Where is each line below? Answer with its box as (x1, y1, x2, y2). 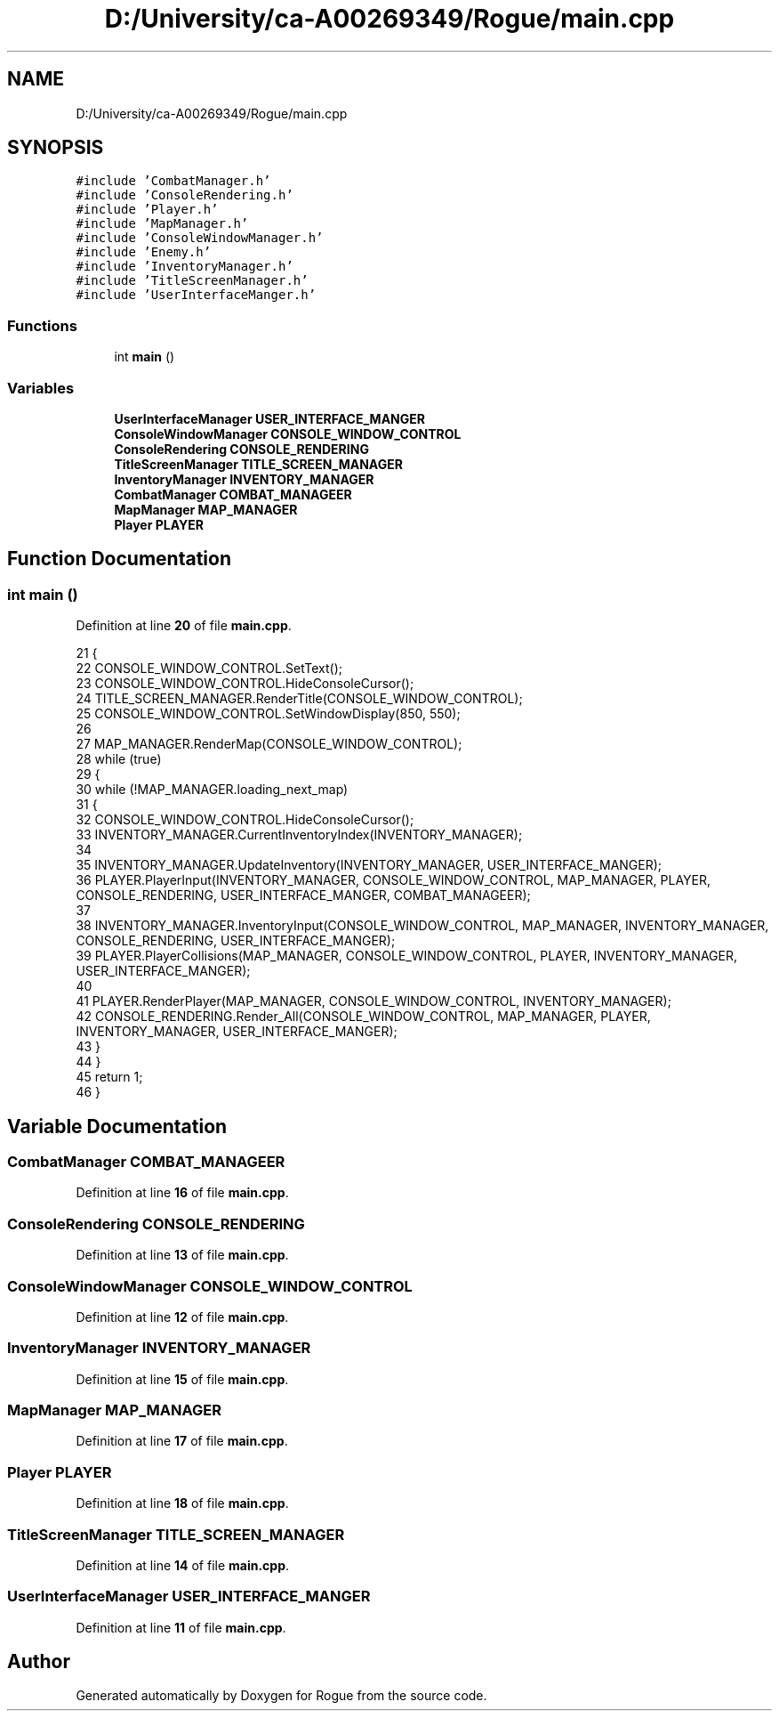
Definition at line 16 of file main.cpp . (76, 1185, 289, 1201)
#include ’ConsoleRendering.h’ (76, 188, 293, 203)
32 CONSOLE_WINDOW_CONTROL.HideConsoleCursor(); (76, 812, 414, 828)
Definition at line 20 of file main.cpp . (76, 618, 292, 634)
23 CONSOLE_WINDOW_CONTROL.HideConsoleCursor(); (76, 676, 414, 692)
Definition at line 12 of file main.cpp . (76, 1309, 289, 1325)
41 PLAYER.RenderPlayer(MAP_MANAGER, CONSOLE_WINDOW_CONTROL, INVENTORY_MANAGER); (76, 993, 671, 1009)
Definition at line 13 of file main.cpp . (76, 1247, 289, 1263)
